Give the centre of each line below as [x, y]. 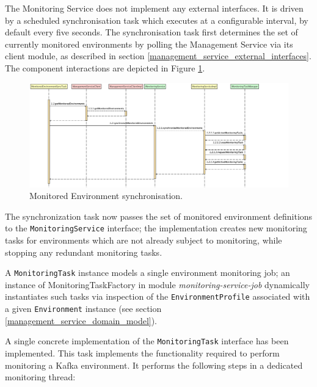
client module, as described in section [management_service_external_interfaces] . [158, 56]
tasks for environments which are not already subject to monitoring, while [144, 240]
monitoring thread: [40, 377]
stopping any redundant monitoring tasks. [84, 252]
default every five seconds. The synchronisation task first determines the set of [151, 32]
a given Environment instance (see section [83, 309]
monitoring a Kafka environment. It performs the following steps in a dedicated [154, 365]
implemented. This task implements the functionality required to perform [142, 353]
